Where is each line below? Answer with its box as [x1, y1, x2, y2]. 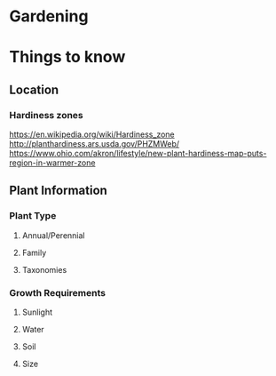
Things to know [9, 47, 126, 68]
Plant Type [9, 210, 57, 222]
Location [9, 82, 59, 97]
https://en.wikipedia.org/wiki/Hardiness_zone [9, 129, 175, 140]
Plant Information [9, 183, 108, 198]
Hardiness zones [9, 108, 84, 121]
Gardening [9, 6, 89, 27]
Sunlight [21, 307, 53, 317]
